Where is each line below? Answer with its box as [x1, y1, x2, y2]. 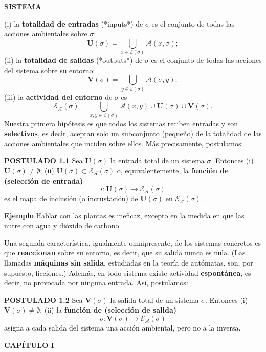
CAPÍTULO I [4, 339, 54, 350]
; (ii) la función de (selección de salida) [40, 304, 177, 315]
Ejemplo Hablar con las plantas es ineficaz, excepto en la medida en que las [4, 210, 245, 221]
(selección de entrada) [4, 175, 83, 186]
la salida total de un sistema [110, 294, 199, 305]
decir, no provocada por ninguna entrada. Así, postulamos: [4, 277, 188, 288]
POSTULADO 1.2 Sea [4, 294, 83, 305]
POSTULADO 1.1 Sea [4, 155, 83, 166]
